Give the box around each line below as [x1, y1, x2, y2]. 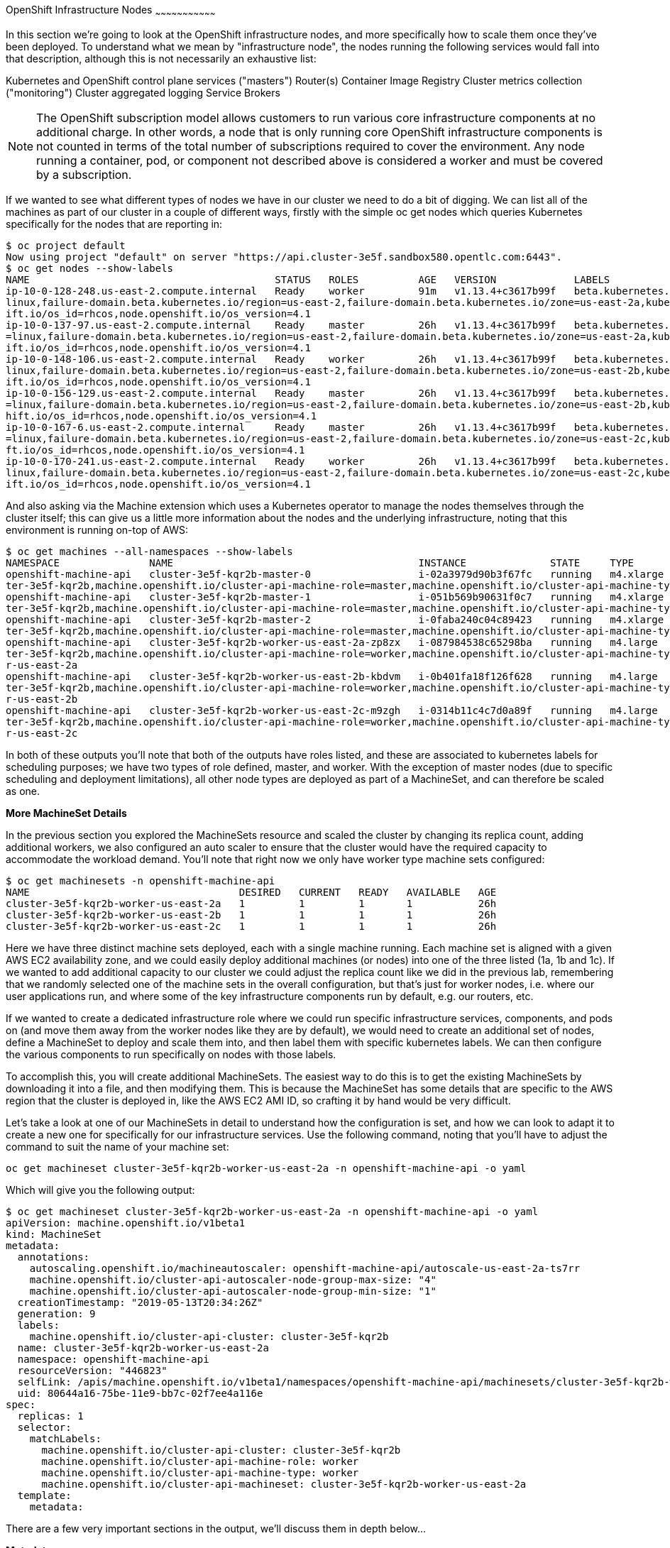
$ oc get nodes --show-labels [6, 262, 174, 274]
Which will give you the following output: [6, 1183, 195, 1196]
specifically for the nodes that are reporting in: [6, 217, 223, 230]
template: [17, 1489, 72, 1501]
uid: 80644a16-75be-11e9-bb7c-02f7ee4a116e [17, 1387, 263, 1399]
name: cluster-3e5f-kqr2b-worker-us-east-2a [17, 1341, 269, 1354]
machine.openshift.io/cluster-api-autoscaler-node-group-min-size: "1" [29, 1285, 436, 1297]
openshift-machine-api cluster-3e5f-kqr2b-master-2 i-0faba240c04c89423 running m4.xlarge [6, 613, 664, 625]
